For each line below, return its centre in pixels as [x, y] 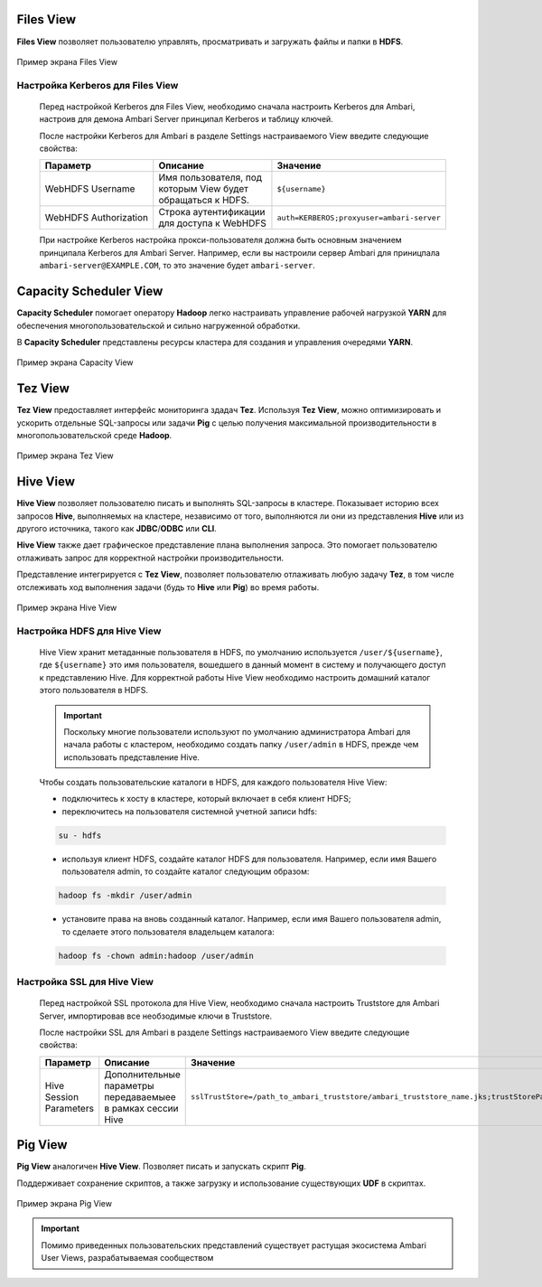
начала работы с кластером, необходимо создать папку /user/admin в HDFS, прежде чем [241, 745]
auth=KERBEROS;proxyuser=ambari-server [359, 217]
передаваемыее [140, 1096]
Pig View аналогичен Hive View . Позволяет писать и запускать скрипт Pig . [161, 1167]
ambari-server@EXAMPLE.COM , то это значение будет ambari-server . [177, 266]
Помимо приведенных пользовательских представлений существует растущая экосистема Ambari [234, 1245]
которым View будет [203, 189]
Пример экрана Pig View [65, 1203]
